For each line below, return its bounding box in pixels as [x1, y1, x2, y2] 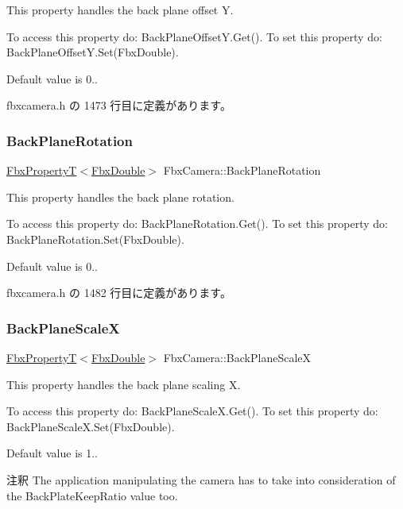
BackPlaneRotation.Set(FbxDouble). [6, 230, 184, 247]
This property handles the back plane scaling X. [6, 376, 241, 392]
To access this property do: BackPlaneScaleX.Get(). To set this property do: [6, 403, 378, 419]
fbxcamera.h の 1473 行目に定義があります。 [6, 97, 231, 114]
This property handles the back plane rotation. [6, 188, 234, 205]
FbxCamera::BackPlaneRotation [163, 162, 321, 179]
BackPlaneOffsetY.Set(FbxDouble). [6, 44, 179, 60]
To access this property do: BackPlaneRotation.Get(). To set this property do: [6, 215, 388, 232]
